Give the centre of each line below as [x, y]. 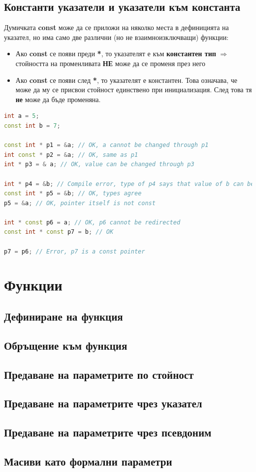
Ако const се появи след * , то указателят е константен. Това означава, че [126, 80]
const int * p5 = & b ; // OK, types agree [73, 194]
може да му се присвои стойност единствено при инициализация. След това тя [134, 90]
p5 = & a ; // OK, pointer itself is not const [80, 203]
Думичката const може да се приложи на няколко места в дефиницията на [116, 27]
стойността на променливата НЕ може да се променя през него [110, 63]
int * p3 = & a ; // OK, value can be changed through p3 [99, 164]
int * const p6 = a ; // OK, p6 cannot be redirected [92, 222]
